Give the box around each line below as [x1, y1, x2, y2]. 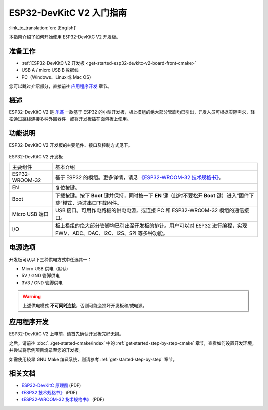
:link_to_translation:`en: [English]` [9, 25, 77, 31]
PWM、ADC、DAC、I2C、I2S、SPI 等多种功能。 [55, 230, 168, 236]
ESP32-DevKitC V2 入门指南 [9, 7, 127, 18]
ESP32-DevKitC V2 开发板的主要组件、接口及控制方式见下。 [9, 142, 133, 148]
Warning [22, 294, 41, 300]
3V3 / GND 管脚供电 [21, 279, 63, 286]
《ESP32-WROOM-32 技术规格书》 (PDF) [21, 396, 104, 403]
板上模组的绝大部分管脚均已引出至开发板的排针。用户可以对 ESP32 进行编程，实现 [55, 222, 248, 229]
